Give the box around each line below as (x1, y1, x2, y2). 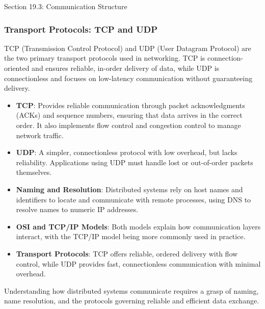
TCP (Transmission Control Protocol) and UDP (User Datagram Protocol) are (4, 42, 251, 53)
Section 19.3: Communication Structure (4, 1, 127, 11)
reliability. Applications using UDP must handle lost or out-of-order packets (16, 157, 253, 167)
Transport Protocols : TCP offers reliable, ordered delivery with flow (16, 248, 238, 259)
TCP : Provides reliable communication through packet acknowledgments (16, 99, 245, 110)
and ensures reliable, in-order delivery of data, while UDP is (32, 63, 220, 73)
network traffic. (16, 130, 64, 140)
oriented (4, 63, 30, 73)
